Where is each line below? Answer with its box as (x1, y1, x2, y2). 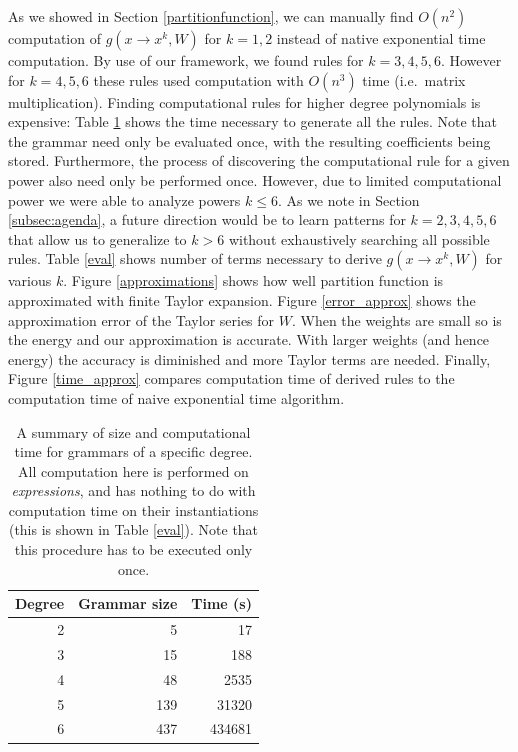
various (8, 270, 52, 291)
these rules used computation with (93, 69, 304, 90)
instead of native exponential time (276, 28, 486, 48)
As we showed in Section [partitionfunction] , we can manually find (8, 6, 414, 26)
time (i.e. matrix (362, 69, 466, 90)
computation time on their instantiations (8, 499, 259, 520)
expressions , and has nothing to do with (11, 480, 256, 501)
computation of (8, 28, 101, 48)
